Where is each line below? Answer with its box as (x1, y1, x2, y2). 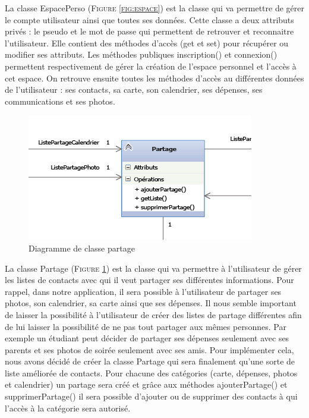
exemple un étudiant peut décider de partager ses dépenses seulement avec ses (5, 332, 289, 344)
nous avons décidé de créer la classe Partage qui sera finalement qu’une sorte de (5, 355, 295, 367)
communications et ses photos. (5, 95, 115, 107)
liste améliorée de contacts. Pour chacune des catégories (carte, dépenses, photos (5, 366, 298, 379)
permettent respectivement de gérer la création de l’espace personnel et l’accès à (5, 59, 297, 72)
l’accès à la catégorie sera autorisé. (5, 401, 131, 414)
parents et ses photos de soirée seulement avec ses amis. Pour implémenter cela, (5, 343, 294, 356)
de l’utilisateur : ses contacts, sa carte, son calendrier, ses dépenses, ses (5, 83, 263, 96)
